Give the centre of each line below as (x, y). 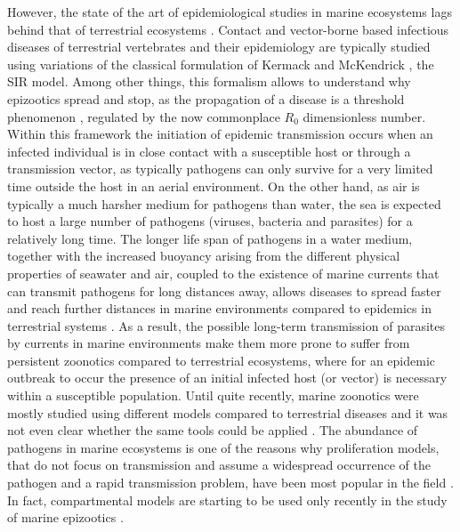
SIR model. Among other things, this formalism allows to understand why (209, 81)
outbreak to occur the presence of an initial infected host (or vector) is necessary (227, 378)
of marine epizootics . (65, 517)
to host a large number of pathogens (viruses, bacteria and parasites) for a (210, 221)
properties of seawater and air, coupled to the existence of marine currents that (223, 273)
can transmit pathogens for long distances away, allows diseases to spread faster (224, 290)
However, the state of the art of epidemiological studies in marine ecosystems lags (230, 12)
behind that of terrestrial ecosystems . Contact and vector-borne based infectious (228, 29)
